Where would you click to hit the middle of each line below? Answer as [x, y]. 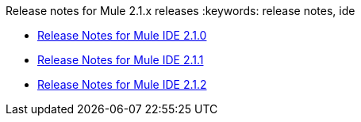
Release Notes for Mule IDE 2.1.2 [122, 84]
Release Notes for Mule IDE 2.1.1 [121, 60]
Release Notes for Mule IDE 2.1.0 [122, 35]
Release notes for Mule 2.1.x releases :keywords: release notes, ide [180, 11]
